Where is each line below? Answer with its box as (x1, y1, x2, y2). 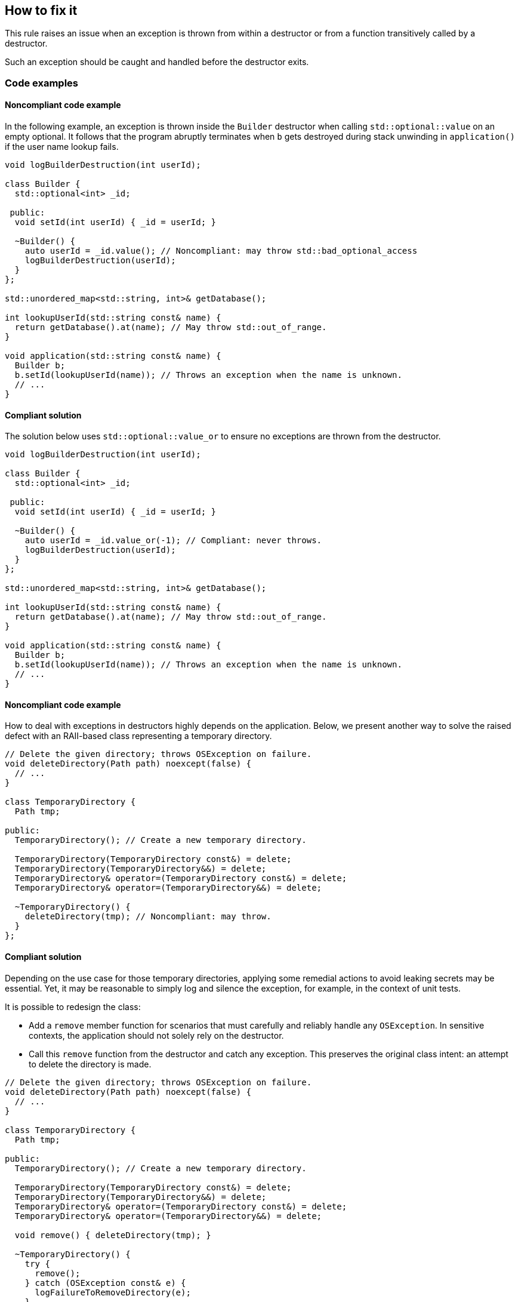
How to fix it (5, 3, 78, 18)
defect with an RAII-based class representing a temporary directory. (5, 731, 272, 741)
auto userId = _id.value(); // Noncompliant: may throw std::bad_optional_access (24, 246, 418, 256)
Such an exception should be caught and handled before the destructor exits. (5, 57, 309, 67)
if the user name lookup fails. (5, 141, 119, 152)
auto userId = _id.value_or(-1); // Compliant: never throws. (24, 535, 322, 546)
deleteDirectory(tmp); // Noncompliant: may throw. (24, 912, 272, 922)
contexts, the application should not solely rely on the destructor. (29, 1030, 284, 1041)
